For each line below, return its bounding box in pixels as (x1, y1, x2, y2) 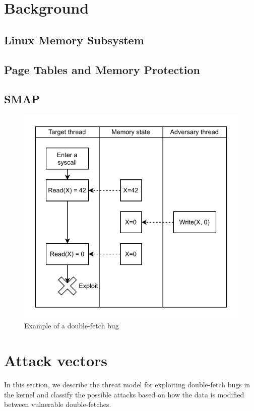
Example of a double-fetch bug (24, 320, 119, 331)
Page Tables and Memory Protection (4, 61, 200, 77)
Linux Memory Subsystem (4, 32, 144, 47)
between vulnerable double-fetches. (4, 399, 111, 409)
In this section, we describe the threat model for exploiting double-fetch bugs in (4, 379, 250, 390)
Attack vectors (4, 350, 108, 371)
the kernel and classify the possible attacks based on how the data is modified (4, 389, 244, 399)
